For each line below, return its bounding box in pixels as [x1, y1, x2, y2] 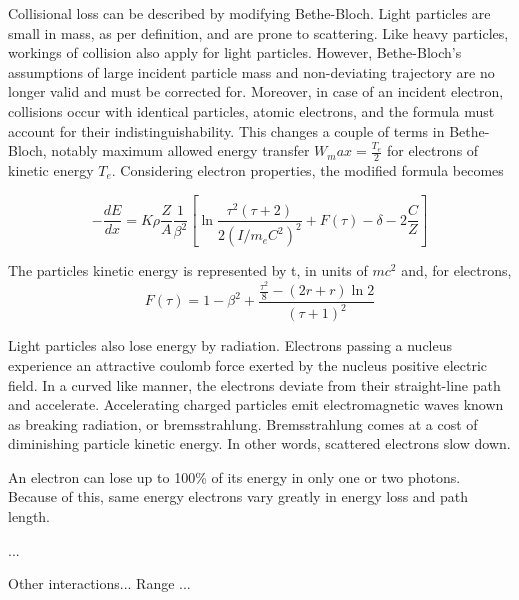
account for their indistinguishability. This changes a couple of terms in [8, 120, 445, 141]
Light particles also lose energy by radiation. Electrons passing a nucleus [8, 335, 453, 356]
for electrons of [386, 140, 479, 161]
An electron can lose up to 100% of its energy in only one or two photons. [8, 466, 461, 487]
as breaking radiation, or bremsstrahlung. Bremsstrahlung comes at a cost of [8, 413, 478, 434]
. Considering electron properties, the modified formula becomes [111, 159, 504, 180]
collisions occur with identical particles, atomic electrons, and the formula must [8, 100, 495, 121]
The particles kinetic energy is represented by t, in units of [8, 260, 368, 281]
